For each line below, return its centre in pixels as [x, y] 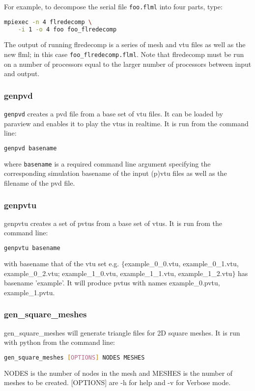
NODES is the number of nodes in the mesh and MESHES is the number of [118, 373]
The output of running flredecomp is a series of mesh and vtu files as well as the [125, 44]
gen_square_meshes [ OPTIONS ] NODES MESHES [74, 357]
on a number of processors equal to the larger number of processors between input [128, 64]
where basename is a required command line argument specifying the [107, 163]
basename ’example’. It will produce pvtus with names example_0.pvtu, [112, 283]
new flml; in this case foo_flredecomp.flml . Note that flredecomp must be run [124, 54]
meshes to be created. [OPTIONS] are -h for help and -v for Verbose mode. [117, 382]
